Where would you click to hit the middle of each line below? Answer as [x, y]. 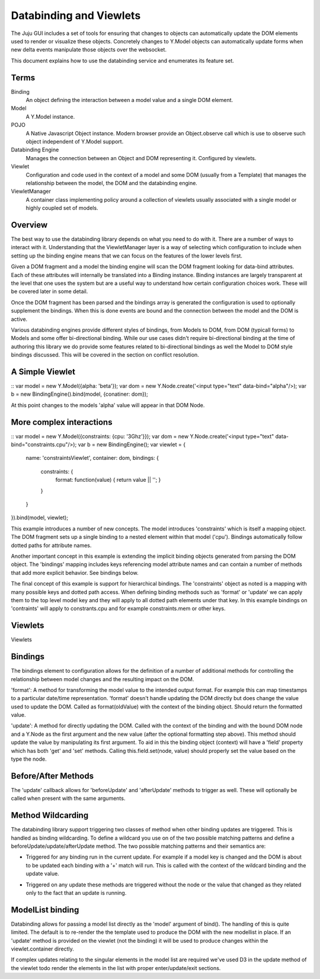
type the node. [29, 759]
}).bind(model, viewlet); [39, 518]
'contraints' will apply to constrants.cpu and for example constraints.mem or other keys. [118, 609]
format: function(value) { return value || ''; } [108, 480]
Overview [29, 225]
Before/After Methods [52, 776]
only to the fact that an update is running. [76, 892]
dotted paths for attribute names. [51, 545]
